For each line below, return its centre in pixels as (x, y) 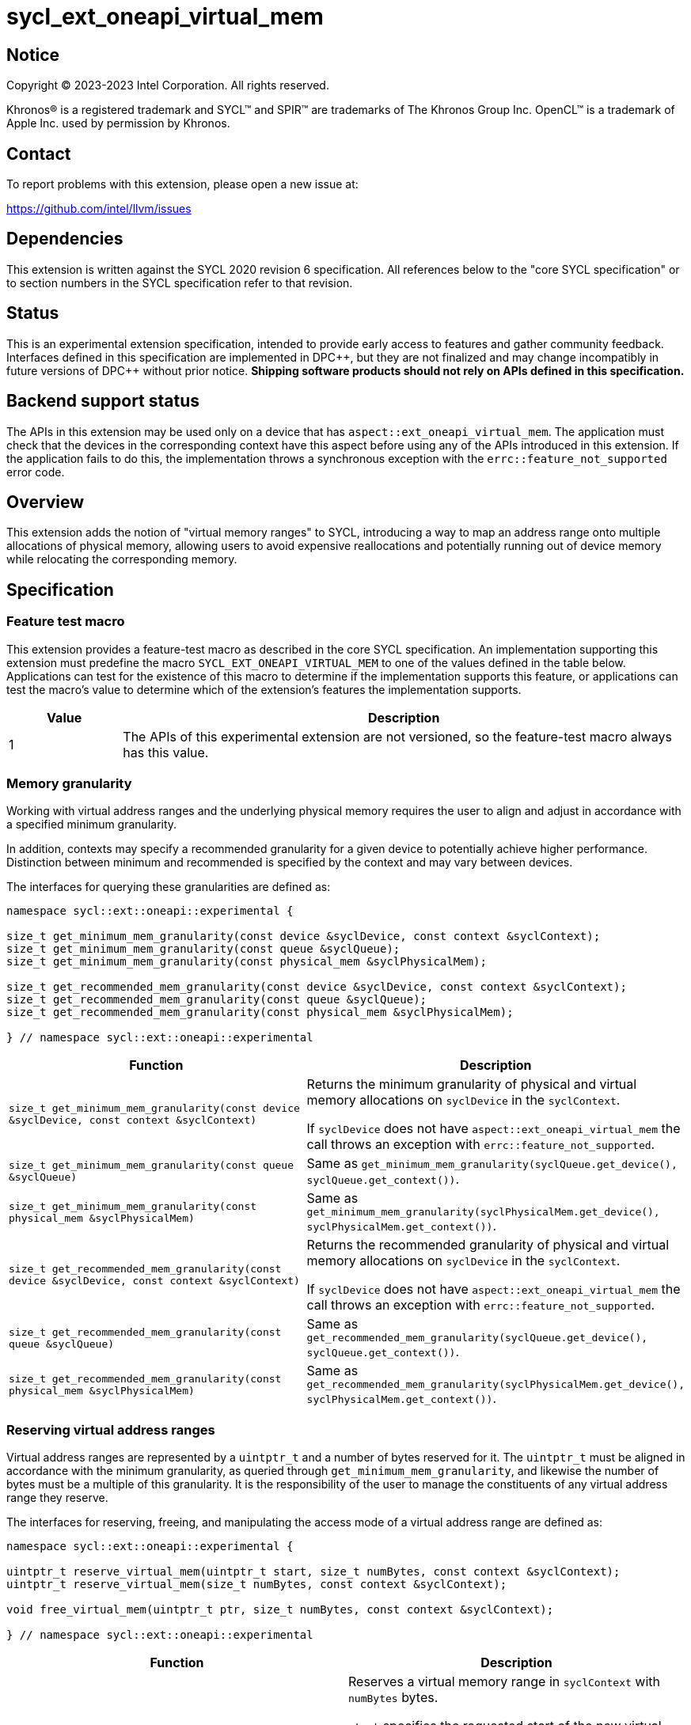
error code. (36, 472)
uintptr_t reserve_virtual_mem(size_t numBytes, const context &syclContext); (257, 1585)
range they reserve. (57, 1498)
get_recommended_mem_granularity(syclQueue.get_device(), (477, 1338)
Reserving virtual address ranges (111, 1429)
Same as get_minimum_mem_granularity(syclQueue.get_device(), (492, 1164)
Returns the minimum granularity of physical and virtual (472, 1084)
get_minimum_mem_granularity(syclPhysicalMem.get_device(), (483, 1212)
